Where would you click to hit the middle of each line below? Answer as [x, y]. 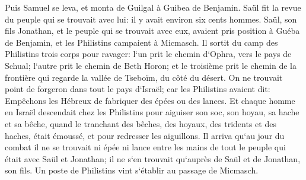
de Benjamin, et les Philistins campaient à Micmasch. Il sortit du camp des [141, 42]
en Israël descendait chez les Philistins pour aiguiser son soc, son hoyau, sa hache [152, 112]
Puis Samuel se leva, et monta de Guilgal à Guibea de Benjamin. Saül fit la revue [153, 7]
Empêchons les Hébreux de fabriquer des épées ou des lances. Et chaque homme [150, 100]
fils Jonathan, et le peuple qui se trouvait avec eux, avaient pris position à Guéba [152, 31]
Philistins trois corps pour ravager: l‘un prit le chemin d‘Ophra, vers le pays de [148, 54]
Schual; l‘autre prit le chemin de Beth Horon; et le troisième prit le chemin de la [151, 65]
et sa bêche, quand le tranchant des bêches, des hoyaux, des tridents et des [141, 123]
